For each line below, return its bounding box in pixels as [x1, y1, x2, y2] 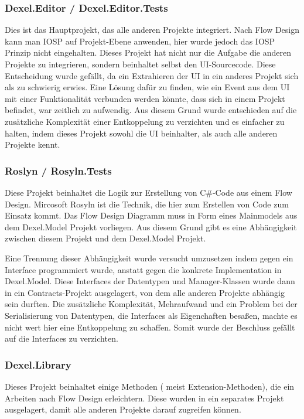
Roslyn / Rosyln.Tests [5, 163, 112, 178]
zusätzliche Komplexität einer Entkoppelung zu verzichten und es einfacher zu [5, 115, 285, 127]
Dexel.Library [5, 357, 71, 372]
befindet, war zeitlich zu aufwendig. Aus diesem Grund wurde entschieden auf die [5, 104, 297, 116]
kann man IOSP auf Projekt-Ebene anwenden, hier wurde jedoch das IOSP [5, 35, 275, 47]
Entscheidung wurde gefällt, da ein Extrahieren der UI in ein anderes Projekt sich [5, 69, 299, 81]
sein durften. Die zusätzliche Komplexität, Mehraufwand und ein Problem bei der [5, 298, 298, 310]
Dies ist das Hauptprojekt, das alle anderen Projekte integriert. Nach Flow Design [5, 23, 300, 36]
